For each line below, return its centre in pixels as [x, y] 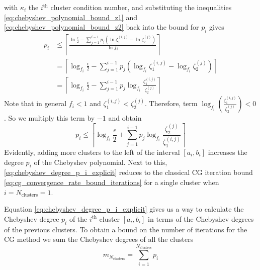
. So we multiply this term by [50, 118]
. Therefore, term [171, 103]
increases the [228, 152]
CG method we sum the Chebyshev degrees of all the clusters [99, 239]
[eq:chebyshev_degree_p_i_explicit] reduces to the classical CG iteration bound [128, 172]
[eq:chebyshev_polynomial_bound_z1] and [71, 17]
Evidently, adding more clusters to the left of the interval [92, 152]
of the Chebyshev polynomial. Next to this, [101, 162]
